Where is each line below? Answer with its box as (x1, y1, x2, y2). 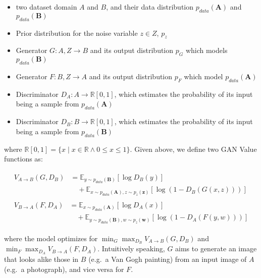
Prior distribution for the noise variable (16, 27, 138, 38)
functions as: (4, 153, 43, 164)
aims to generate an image (175, 243, 257, 254)
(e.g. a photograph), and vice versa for (4, 263, 124, 274)
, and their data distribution (106, 2, 194, 12)
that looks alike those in (4, 254, 79, 264)
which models (185, 45, 228, 55)
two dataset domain (16, 2, 77, 12)
